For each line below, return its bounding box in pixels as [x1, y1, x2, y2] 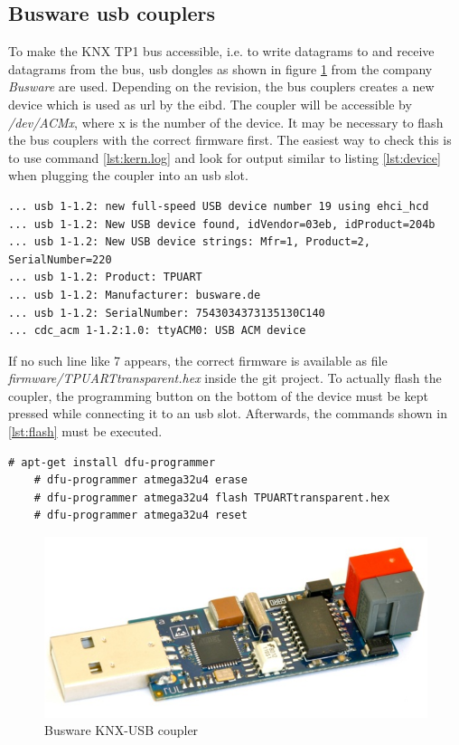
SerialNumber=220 [8, 253, 112, 266]
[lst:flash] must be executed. [8, 422, 163, 441]
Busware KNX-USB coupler [44, 721, 199, 740]
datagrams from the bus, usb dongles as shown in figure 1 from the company [8, 59, 433, 78]
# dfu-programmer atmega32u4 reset [33, 509, 248, 522]
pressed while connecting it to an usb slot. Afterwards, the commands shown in [8, 404, 447, 423]
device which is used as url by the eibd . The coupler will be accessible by [8, 94, 412, 113]
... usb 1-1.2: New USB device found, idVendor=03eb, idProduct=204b [8, 217, 436, 231]
